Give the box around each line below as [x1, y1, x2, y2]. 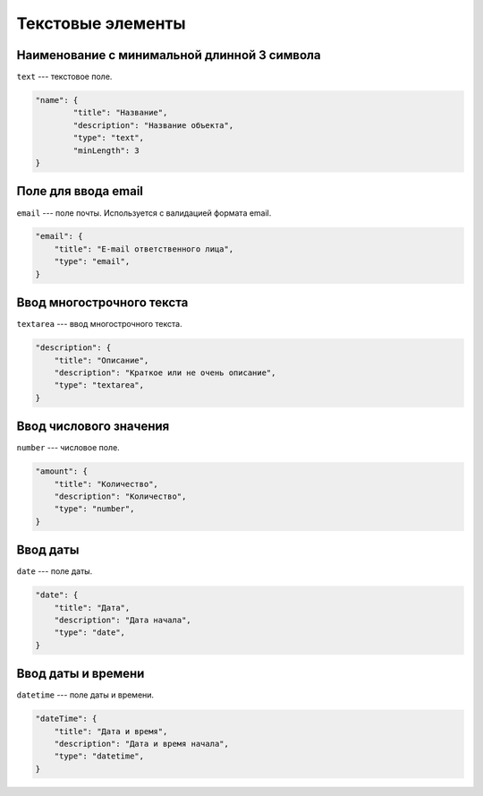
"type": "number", [54, 504, 135, 514]
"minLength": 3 [72, 145, 140, 156]
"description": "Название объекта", [72, 120, 234, 130]
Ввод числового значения [16, 419, 170, 434]
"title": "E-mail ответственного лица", [54, 244, 234, 254]
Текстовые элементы [16, 13, 187, 33]
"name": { [35, 95, 79, 106]
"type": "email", [54, 256, 131, 267]
